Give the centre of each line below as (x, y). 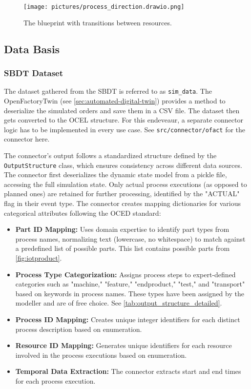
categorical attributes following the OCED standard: (83, 213)
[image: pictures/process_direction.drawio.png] (104, 7)
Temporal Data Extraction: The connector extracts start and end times (128, 371)
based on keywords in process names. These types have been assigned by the (130, 293)
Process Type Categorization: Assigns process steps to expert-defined (125, 274)
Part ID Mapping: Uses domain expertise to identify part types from (122, 229)
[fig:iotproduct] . (39, 257)
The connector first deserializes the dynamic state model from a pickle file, (115, 174)
